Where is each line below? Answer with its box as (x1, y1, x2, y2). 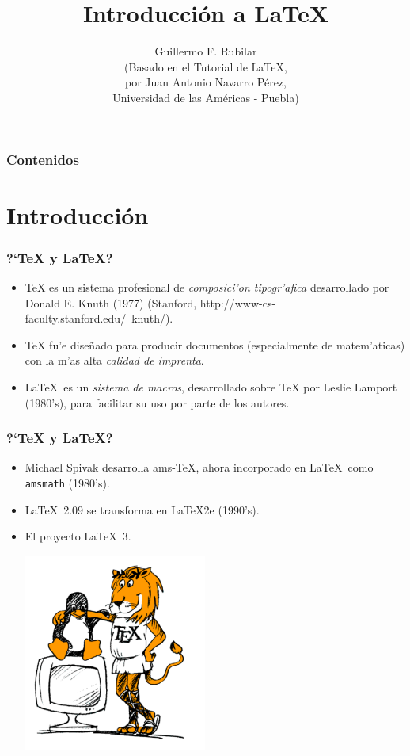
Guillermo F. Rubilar (154, 43, 257, 59)
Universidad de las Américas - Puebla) (112, 89, 299, 105)
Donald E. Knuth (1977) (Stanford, (25, 294, 197, 311)
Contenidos (6, 149, 79, 169)
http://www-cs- (199, 294, 276, 311)
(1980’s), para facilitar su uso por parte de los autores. (25, 394, 290, 410)
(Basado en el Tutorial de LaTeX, (124, 58, 287, 74)
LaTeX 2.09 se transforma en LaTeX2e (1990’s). (25, 501, 260, 517)
